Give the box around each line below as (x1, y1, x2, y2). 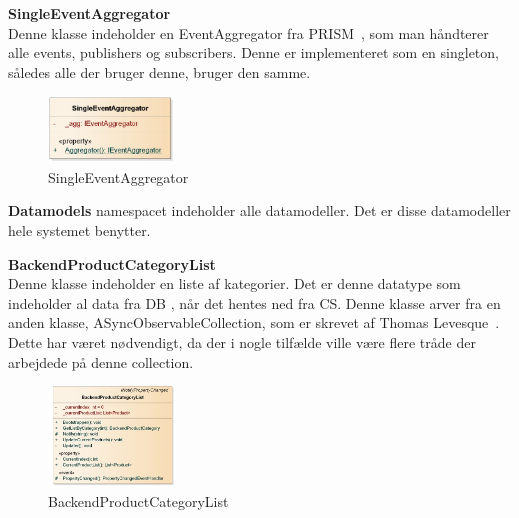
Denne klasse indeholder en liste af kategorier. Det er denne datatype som (8, 273, 461, 294)
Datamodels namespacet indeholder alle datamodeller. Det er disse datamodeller (8, 200, 511, 221)
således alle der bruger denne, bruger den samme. (8, 61, 311, 82)
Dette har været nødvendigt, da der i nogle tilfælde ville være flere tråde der (8, 331, 476, 352)
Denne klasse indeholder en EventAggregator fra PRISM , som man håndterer (8, 22, 489, 43)
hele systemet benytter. (8, 219, 151, 240)
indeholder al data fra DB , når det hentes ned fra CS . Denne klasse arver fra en (8, 292, 501, 313)
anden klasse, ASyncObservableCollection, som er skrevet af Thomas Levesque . (8, 312, 500, 333)
